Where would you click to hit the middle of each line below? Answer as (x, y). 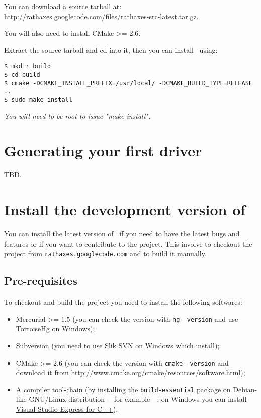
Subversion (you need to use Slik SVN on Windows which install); (118, 345)
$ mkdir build (28, 66)
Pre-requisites (41, 281)
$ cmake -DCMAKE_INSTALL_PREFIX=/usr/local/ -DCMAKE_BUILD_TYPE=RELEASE (128, 83)
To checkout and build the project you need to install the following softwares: (123, 302)
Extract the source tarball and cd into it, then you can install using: (111, 50)
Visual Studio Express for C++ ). (67, 409)
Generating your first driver (103, 151)
